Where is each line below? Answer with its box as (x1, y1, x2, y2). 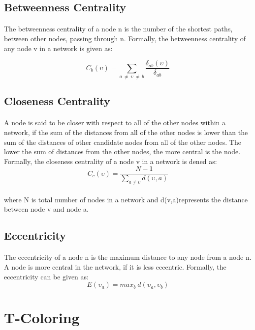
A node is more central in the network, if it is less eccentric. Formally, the (4, 261, 226, 272)
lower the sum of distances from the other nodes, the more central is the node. (4, 146, 241, 157)
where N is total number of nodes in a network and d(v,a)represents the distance (4, 194, 248, 204)
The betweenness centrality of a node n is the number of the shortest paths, (4, 24, 233, 34)
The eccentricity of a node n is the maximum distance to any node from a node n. (4, 252, 252, 262)
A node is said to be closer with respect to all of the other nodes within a (4, 117, 226, 128)
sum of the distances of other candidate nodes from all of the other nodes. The (4, 137, 241, 147)
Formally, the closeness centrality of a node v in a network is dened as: (4, 156, 217, 166)
